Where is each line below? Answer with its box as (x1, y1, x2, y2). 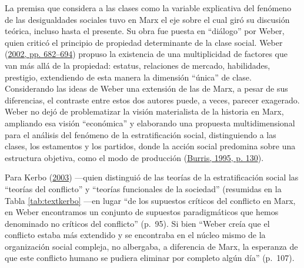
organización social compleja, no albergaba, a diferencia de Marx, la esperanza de (5, 240, 298, 252)
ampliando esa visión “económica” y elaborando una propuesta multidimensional (5, 116, 295, 129)
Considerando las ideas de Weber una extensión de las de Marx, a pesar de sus (5, 82, 288, 95)
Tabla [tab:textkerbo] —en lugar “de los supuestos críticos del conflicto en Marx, (5, 194, 296, 206)
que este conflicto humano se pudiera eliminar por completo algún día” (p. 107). (5, 252, 295, 264)
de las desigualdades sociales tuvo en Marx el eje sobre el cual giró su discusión (5, 13, 290, 25)
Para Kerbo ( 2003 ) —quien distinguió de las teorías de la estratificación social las (5, 171, 299, 183)
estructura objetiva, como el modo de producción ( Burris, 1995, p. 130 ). (5, 151, 264, 163)
